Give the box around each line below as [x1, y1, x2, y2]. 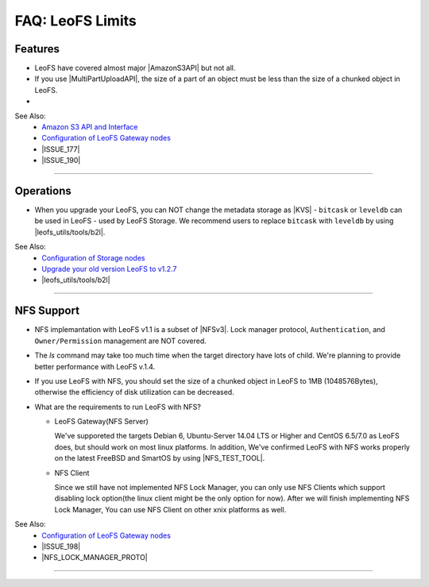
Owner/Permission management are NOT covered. [34, 336, 207, 346]
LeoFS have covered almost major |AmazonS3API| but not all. [34, 64, 236, 73]
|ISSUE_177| [41, 144, 80, 154]
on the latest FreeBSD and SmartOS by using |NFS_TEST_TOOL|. [54, 454, 265, 463]
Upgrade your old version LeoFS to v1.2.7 [41, 265, 177, 274]
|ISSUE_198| [41, 541, 81, 551]
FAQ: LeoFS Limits [14, 12, 137, 29]
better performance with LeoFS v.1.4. [34, 361, 156, 371]
